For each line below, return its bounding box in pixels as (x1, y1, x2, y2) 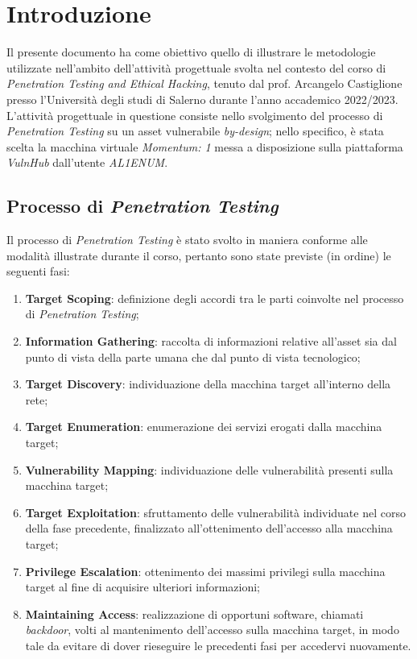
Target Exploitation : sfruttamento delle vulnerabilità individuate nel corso (25, 504, 406, 520)
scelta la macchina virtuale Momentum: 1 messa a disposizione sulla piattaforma (6, 138, 403, 155)
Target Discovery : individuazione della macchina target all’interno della (25, 375, 391, 392)
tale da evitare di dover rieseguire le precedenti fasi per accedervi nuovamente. (25, 636, 411, 653)
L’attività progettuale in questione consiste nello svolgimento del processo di (6, 106, 383, 123)
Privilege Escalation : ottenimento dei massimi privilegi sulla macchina (25, 562, 386, 579)
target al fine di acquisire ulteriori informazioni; (25, 578, 260, 595)
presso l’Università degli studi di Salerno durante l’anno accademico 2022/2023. (6, 90, 398, 107)
